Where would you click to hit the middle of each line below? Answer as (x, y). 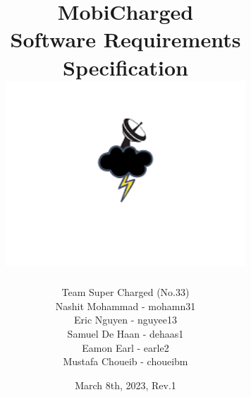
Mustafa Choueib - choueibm (125, 361)
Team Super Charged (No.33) (125, 292)
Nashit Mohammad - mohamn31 (125, 306)
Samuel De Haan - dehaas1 (125, 334)
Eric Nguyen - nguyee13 (125, 320)
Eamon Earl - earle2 (125, 347)
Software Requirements (125, 39)
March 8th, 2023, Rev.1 (125, 385)
